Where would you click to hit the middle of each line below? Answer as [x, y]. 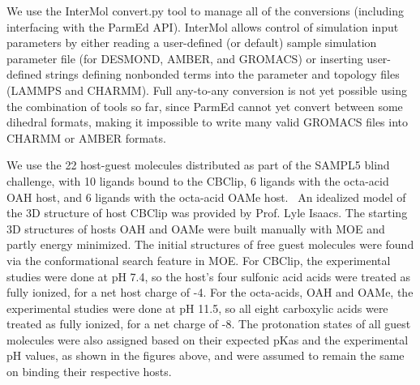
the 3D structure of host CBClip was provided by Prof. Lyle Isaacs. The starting [207, 213]
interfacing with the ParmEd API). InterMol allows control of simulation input [203, 26]
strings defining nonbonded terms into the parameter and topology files [223, 74]
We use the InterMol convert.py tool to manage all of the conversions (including [205, 11]
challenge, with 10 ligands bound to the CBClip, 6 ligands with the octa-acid [198, 180]
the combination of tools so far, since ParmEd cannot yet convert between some [205, 106]
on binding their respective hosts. [89, 372]
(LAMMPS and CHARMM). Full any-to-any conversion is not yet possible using [207, 90]
